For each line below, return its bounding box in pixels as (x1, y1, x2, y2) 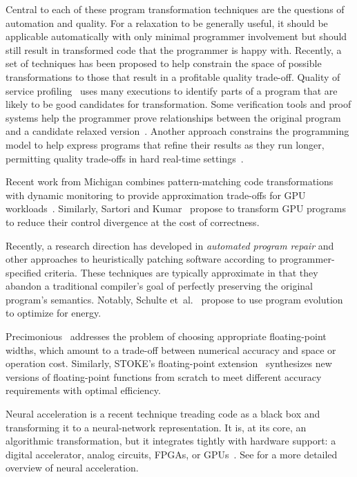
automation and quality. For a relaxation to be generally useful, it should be (6, 15, 328, 30)
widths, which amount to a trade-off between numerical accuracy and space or (6, 342, 336, 357)
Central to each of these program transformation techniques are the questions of (6, 2, 345, 16)
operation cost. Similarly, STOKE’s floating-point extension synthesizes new (6, 356, 332, 371)
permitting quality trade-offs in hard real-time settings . (6, 151, 244, 165)
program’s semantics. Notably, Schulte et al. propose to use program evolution (6, 292, 343, 306)
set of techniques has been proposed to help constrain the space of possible (6, 56, 322, 71)
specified (6, 265, 41, 279)
